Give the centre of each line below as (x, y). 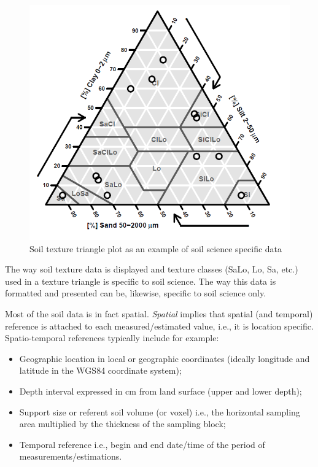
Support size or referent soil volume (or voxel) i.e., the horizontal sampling (160, 411)
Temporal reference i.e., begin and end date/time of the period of (142, 444)
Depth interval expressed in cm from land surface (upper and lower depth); (161, 391)
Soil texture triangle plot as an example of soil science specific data (156, 248)
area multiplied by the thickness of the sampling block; (122, 424)
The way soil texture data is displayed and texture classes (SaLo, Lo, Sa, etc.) (152, 269)
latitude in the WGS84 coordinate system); (100, 370)
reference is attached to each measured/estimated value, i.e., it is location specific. (159, 326)
